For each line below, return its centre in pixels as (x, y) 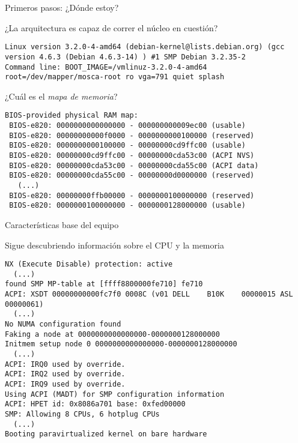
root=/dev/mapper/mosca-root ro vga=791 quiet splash (115, 77)
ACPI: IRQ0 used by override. (65, 364)
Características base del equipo (62, 224)
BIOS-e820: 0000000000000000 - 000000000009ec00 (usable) (127, 126)
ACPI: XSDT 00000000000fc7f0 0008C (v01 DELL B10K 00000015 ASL (149, 294)
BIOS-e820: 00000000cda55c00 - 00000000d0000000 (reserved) (132, 176)
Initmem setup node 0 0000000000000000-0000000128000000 (121, 344)
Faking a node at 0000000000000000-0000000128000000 (112, 334)
